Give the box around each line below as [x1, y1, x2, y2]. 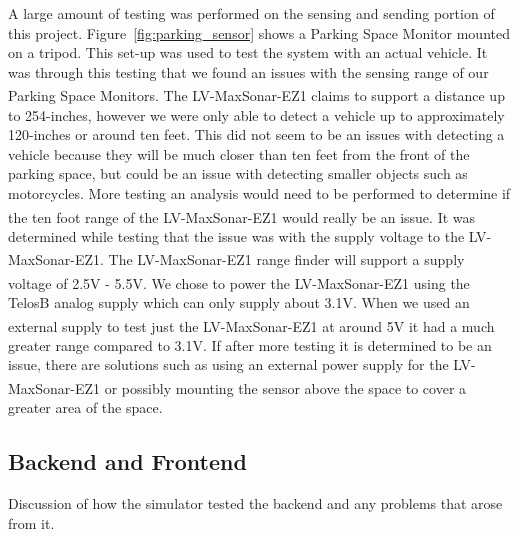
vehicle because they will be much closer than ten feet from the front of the [8, 143, 470, 164]
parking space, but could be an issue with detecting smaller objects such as [8, 163, 468, 184]
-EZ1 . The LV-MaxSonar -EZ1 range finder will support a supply [70, 249, 465, 270]
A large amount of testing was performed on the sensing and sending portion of [8, 3, 495, 23]
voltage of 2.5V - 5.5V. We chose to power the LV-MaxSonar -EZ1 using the [8, 272, 470, 293]
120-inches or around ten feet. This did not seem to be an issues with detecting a [8, 124, 505, 145]
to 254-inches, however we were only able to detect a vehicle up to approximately [8, 104, 505, 125]
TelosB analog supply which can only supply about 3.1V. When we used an [8, 291, 470, 312]
